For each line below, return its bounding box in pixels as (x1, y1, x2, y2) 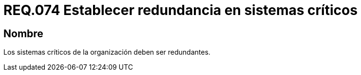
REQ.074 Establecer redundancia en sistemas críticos (3, 2, 358, 18)
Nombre (3, 27, 43, 40)
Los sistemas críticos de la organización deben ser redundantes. (3, 48, 210, 57)
